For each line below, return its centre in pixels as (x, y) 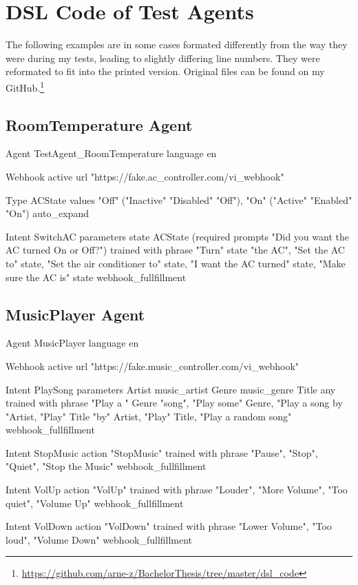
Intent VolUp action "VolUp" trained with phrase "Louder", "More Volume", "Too (177, 490)
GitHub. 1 (25, 86)
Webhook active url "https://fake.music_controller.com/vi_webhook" (152, 366)
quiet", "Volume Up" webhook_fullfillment (95, 503)
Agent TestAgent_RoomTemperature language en (111, 153)
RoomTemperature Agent (99, 124)
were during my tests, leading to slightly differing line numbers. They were (163, 58)
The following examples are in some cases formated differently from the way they (177, 44)
